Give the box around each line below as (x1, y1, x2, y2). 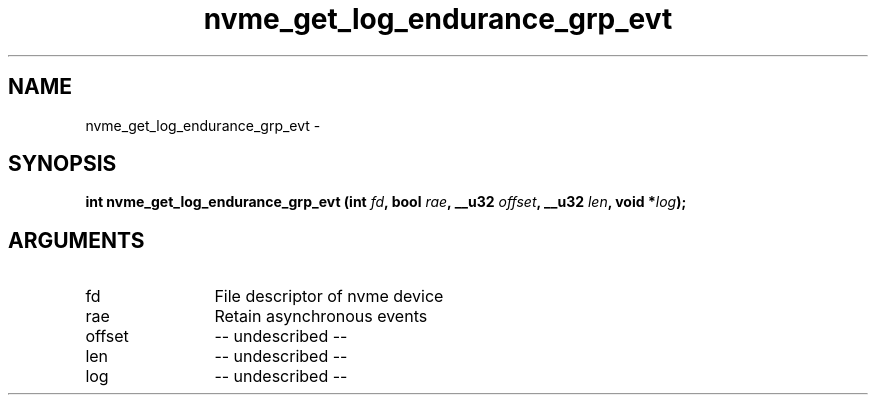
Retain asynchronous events (214, 306, 428, 327)
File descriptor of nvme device (214, 286, 444, 307)
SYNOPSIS (8, 151, 117, 177)
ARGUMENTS (8, 227, 145, 253)
